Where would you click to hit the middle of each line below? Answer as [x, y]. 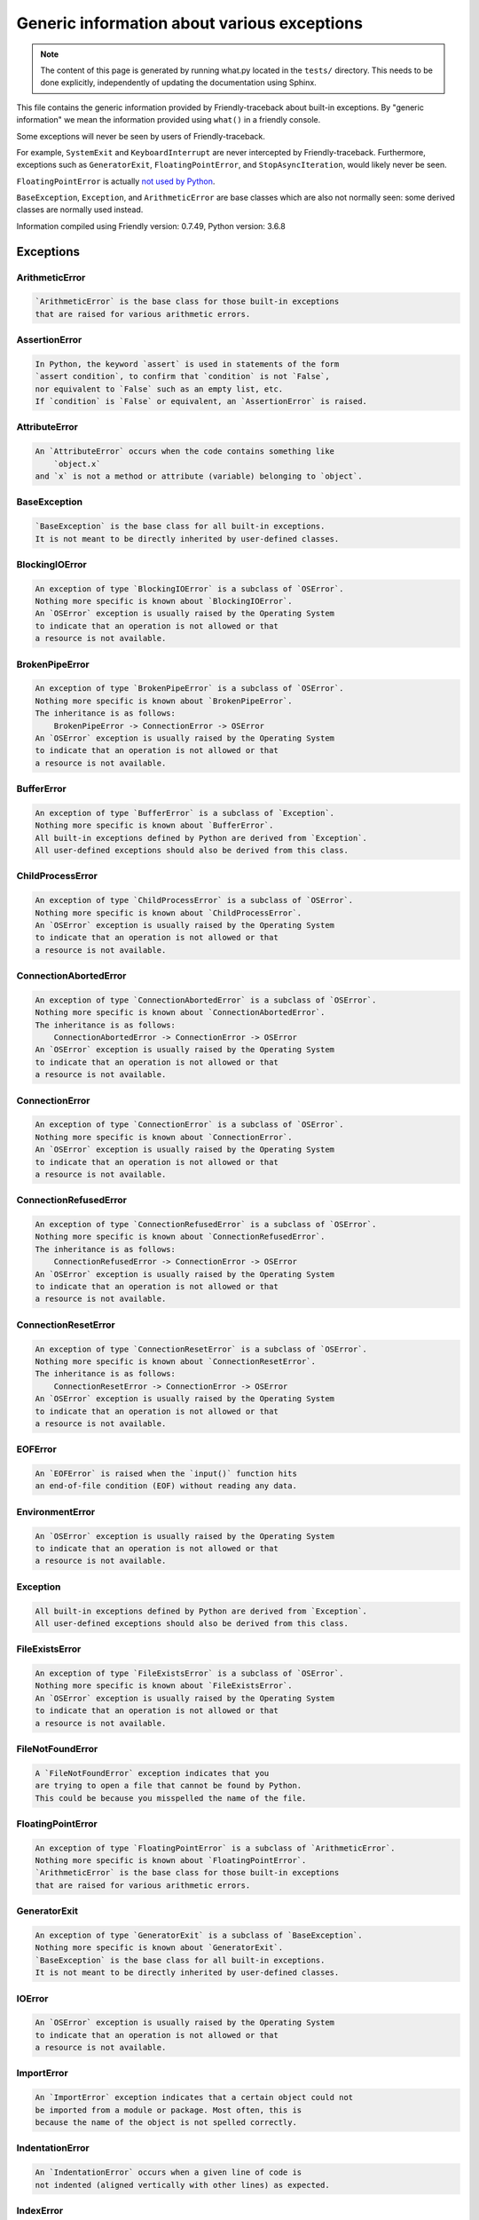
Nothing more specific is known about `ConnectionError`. [164, 1137]
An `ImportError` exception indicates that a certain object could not [194, 2097]
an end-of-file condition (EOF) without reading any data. [166, 1486]
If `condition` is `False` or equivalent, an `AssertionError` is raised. [201, 401]
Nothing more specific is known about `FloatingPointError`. [171, 1861]
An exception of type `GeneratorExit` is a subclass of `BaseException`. [199, 1935]
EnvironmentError [56, 1511]
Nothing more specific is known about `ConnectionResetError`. [176, 1361]
